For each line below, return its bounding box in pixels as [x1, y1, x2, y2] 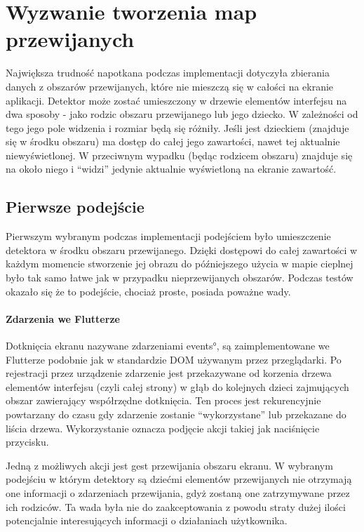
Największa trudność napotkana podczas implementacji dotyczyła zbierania [6, 65, 330, 80]
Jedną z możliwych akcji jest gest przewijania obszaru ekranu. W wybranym [6, 458, 333, 472]
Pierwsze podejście [6, 196, 144, 218]
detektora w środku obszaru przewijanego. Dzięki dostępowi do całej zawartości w [6, 242, 358, 257]
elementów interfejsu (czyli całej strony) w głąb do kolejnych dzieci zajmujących [6, 379, 349, 394]
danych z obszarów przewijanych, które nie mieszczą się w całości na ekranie [6, 79, 334, 93]
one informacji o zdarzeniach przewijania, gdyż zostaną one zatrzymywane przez [6, 485, 350, 500]
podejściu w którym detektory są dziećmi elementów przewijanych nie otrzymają [6, 472, 352, 486]
